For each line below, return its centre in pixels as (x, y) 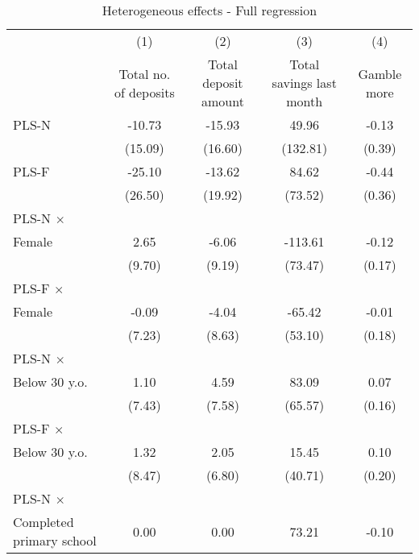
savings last (304, 83)
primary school (55, 540)
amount (222, 101)
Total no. (145, 73)
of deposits (144, 92)
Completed (44, 522)
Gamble (380, 73)
